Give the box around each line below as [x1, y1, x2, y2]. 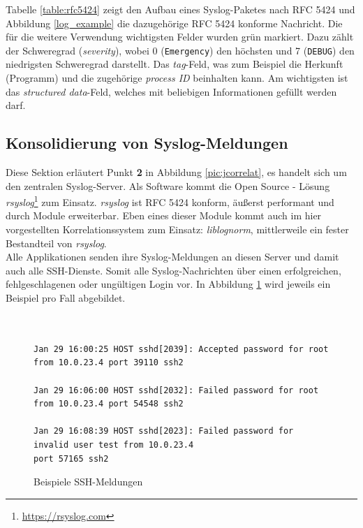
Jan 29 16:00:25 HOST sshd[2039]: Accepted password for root [34, 344, 329, 354]
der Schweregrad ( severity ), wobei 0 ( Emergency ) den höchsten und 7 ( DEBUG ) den [6, 43, 355, 57]
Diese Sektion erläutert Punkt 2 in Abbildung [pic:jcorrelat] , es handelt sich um [6, 165, 347, 179]
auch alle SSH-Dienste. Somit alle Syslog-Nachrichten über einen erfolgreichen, [6, 263, 341, 277]
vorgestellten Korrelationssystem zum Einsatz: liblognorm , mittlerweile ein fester [6, 222, 349, 237]
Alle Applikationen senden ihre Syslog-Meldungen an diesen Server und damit [6, 249, 339, 264]
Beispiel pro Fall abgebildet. [6, 291, 126, 305]
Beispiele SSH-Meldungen [34, 474, 143, 489]
